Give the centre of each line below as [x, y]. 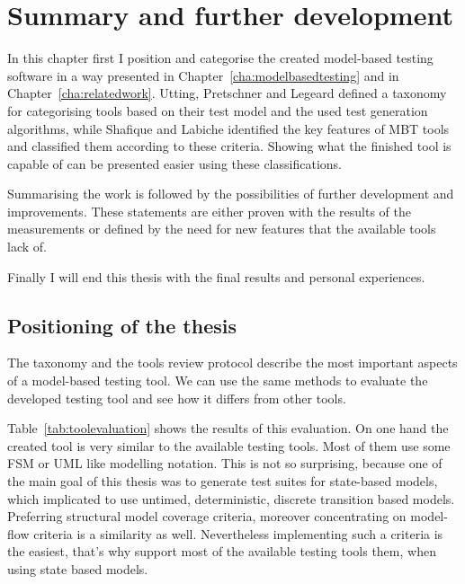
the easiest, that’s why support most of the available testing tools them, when [222, 551]
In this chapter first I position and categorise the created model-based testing [220, 58]
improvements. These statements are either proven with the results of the [209, 211]
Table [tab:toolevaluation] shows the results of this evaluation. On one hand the [228, 428]
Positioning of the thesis [122, 325]
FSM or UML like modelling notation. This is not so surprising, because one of [225, 463]
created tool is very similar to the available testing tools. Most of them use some [229, 445]
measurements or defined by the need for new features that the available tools [222, 229]
